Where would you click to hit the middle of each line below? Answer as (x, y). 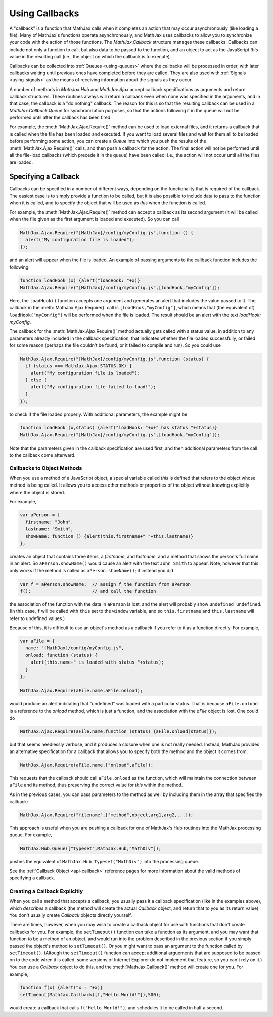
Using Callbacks (44, 13)
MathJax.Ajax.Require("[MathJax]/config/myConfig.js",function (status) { (115, 359)
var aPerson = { (40, 515)
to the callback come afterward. (42, 455)
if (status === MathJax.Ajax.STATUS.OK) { (79, 366)
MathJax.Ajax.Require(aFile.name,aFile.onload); (81, 691)
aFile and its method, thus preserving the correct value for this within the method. (96, 785)
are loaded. (21, 162)
